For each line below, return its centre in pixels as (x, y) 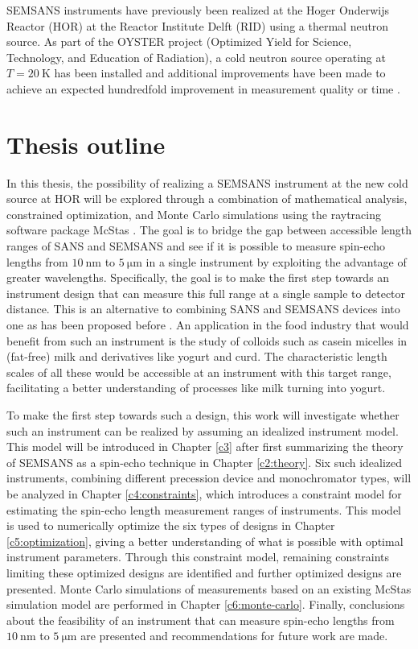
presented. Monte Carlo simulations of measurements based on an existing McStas (209, 588)
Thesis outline (86, 144)
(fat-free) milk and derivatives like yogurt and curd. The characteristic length (197, 356)
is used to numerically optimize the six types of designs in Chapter (171, 525)
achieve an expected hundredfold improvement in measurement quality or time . (203, 88)
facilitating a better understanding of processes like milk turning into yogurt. (196, 388)
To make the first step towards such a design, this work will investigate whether (203, 415)
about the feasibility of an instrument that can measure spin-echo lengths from (201, 620)
